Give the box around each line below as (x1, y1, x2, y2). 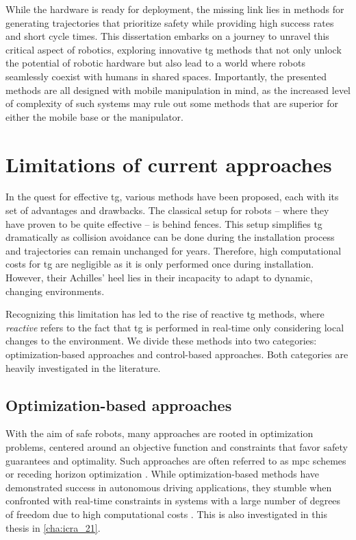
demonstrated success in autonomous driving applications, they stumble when (5, 480, 332, 494)
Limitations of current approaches (5, 150, 332, 178)
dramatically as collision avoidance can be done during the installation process (5, 230, 335, 244)
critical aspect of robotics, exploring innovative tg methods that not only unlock (5, 42, 342, 56)
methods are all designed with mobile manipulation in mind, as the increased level (5, 82, 351, 97)
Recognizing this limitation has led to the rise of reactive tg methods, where (5, 307, 325, 321)
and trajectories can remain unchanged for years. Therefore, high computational (5, 243, 342, 257)
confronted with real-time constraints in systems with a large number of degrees (5, 493, 341, 508)
